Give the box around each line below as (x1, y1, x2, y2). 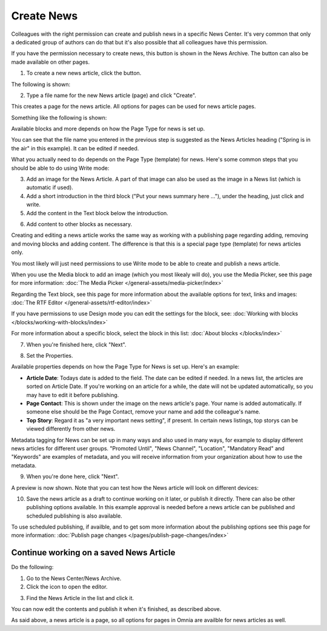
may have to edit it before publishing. (26, 391, 119, 398)
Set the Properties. (26, 352, 73, 359)
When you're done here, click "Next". (26, 473, 119, 480)
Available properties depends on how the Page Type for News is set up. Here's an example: (11, 363, 240, 370)
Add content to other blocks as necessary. (26, 220, 133, 227)
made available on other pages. (11, 58, 90, 65)
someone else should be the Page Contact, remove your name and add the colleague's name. (26, 408, 260, 415)
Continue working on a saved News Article (11, 547, 176, 558)
